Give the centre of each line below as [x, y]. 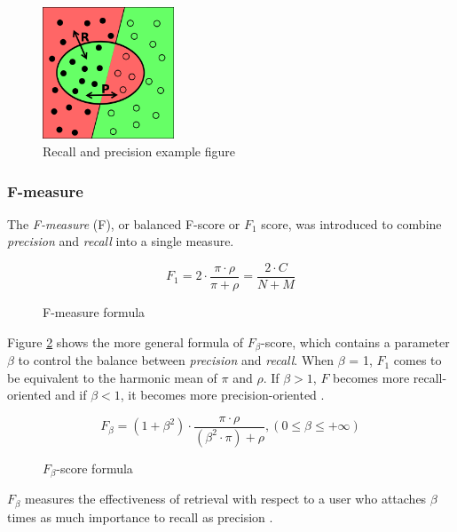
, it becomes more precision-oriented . [222, 395]
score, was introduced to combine [351, 223]
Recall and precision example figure [139, 151]
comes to [418, 360]
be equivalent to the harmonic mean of [112, 377]
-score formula [95, 468]
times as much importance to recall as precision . [140, 516]
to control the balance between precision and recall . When [176, 360]
